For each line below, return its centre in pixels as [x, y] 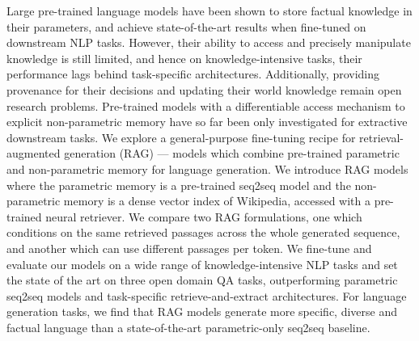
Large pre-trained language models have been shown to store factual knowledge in [209, 11]
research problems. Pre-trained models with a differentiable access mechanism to [206, 105]
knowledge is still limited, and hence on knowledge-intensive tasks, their [184, 58]
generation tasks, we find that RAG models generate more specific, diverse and [202, 312]
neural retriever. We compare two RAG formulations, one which [204, 216]
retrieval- [382, 137]
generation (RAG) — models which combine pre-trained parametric [232, 153]
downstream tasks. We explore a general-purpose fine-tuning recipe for [181, 137]
